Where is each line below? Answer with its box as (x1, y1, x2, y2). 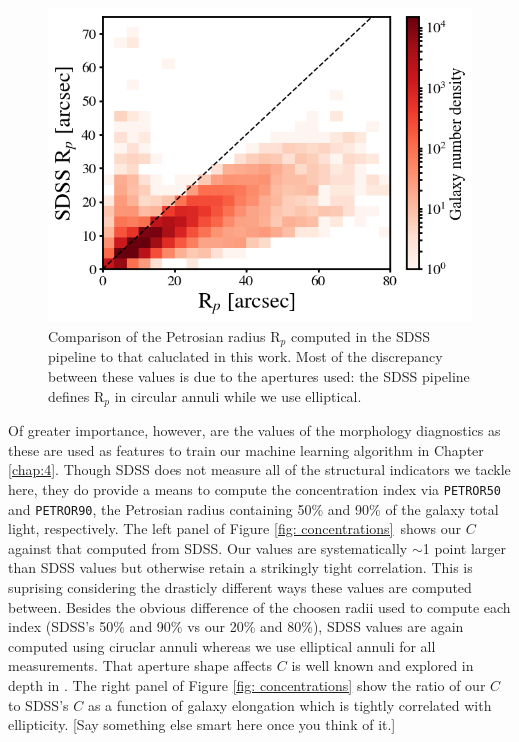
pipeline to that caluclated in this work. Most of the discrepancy (48, 346, 443, 367)
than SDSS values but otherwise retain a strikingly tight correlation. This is (8, 557, 473, 578)
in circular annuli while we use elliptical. (114, 385, 362, 406)
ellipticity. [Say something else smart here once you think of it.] (8, 714, 396, 735)
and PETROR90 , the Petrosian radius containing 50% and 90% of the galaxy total (8, 498, 499, 519)
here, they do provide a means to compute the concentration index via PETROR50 (8, 478, 502, 499)
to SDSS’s (8, 694, 69, 715)
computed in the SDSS (290, 325, 430, 346)
